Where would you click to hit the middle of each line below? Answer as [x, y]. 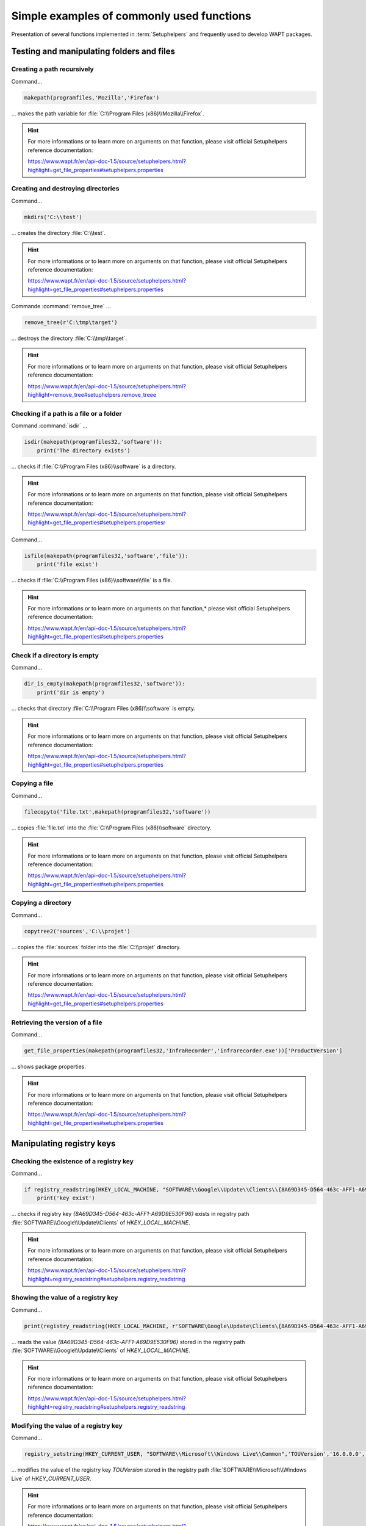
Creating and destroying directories [65, 189]
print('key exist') [66, 1198]
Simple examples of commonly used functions [131, 16]
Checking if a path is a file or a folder [66, 413]
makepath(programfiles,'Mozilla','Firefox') [92, 97]
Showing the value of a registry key [65, 1298]
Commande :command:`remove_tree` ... [61, 306]
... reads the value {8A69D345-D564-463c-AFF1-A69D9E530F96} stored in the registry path [128, 1342]
